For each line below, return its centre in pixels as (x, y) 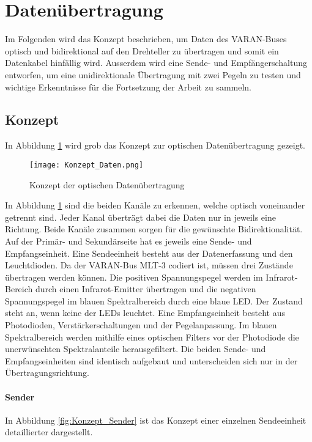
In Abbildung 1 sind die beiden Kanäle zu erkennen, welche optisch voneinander (155, 205)
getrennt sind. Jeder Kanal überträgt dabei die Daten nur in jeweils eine (140, 217)
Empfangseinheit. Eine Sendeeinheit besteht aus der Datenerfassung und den (149, 253)
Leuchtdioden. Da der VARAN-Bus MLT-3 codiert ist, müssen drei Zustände (149, 265)
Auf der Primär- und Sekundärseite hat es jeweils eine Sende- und (128, 241)
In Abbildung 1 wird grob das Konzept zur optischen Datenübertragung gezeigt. (155, 145)
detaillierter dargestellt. (49, 432)
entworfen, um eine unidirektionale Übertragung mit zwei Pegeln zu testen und (153, 74)
